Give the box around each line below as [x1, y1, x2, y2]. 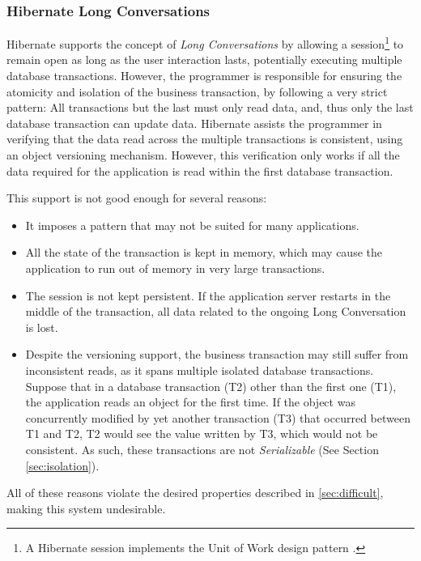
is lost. [25, 318, 58, 335]
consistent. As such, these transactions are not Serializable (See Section [25, 440, 379, 457]
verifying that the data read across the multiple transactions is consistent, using [6, 130, 403, 147]
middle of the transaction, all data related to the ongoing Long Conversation [25, 303, 406, 320]
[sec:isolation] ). [25, 457, 100, 474]
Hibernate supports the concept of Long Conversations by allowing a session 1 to [6, 33, 404, 52]
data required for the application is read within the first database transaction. [6, 162, 393, 179]
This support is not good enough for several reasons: [6, 189, 267, 206]
